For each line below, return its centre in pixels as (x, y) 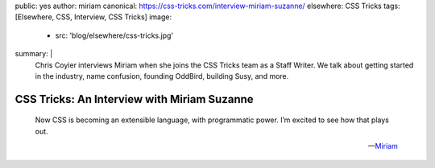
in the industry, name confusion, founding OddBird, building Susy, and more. (162, 76)
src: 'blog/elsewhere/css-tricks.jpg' (114, 35)
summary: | (34, 54)
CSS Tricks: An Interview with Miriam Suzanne (134, 99)
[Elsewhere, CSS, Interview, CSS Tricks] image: (93, 17)
